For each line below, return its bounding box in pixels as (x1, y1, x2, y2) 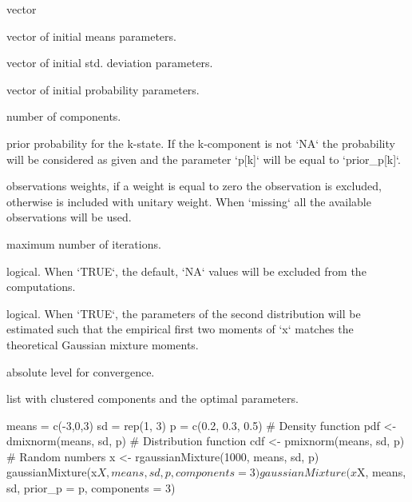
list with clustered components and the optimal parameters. (6, 390, 299, 407)
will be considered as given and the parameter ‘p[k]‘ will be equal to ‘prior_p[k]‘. (6, 150, 401, 167)
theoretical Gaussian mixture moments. (6, 336, 199, 353)
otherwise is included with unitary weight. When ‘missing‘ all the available (6, 193, 371, 209)
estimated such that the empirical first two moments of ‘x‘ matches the (6, 321, 354, 337)
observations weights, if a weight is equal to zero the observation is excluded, (6, 177, 382, 194)
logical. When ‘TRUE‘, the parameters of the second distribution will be (6, 305, 361, 321)
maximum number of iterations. (6, 235, 161, 252)
